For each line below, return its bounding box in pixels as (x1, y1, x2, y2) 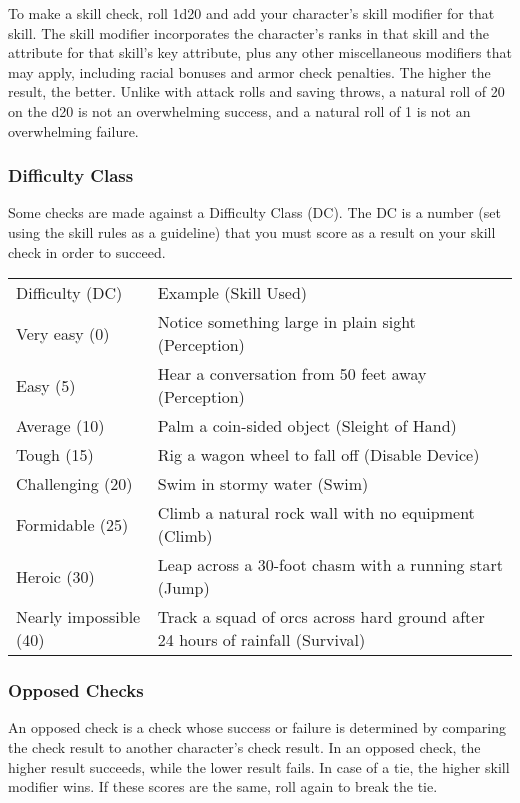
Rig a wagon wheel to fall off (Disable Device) (157, 443, 480, 467)
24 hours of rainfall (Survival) (157, 628, 366, 652)
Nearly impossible (16, 605, 141, 629)
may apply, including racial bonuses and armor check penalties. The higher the (8, 61, 491, 82)
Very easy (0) (16, 321, 110, 345)
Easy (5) (16, 373, 76, 397)
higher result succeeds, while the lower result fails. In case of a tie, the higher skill (8, 756, 510, 777)
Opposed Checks (8, 678, 144, 703)
